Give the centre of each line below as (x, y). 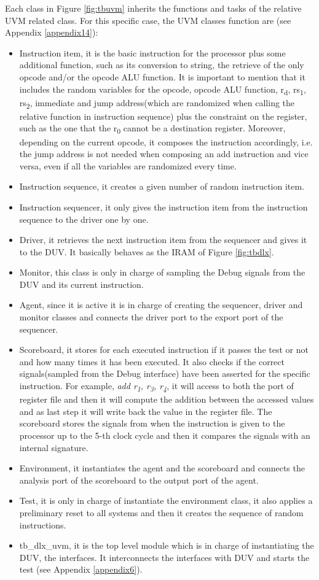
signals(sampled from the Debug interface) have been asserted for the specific (165, 373)
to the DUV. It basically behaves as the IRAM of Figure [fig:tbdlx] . (147, 251)
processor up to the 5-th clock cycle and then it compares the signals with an (165, 435)
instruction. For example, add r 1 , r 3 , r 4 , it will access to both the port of (156, 386)
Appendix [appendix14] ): (52, 32)
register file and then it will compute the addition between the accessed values (167, 399)
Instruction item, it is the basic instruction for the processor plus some (152, 52)
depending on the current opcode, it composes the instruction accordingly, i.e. (166, 141)
